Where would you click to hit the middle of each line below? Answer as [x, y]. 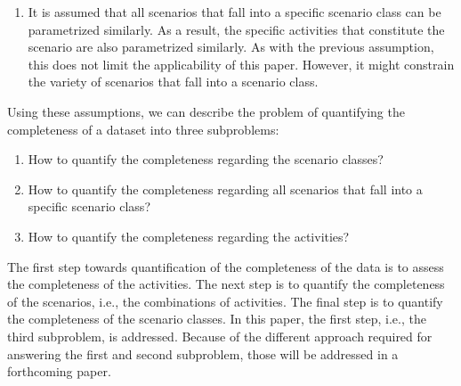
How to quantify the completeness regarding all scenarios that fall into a [225, 189]
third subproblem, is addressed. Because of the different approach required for [220, 336]
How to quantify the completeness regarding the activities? [189, 236]
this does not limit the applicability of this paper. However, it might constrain [241, 64]
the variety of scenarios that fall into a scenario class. [173, 82]
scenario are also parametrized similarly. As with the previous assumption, [231, 47]
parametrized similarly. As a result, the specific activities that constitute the [236, 29]
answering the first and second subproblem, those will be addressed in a [203, 353]
